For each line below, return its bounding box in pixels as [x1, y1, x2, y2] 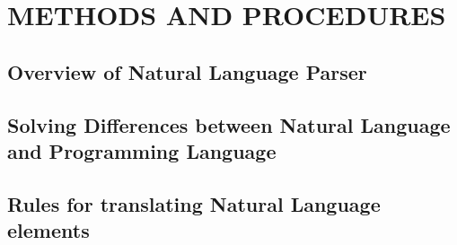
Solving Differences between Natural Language [7, 110, 451, 138]
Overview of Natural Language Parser [7, 57, 367, 85]
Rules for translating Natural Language [7, 189, 381, 217]
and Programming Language [7, 136, 277, 164]
